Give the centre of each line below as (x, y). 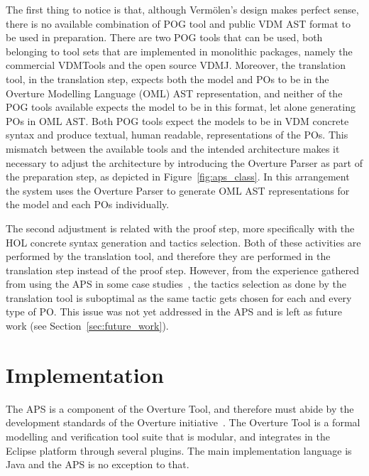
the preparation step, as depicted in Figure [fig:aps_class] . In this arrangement (178, 177)
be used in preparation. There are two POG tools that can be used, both (164, 37)
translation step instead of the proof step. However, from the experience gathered (182, 270)
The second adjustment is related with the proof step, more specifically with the (180, 228)
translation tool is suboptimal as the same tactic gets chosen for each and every (179, 297)
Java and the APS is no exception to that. (98, 464)
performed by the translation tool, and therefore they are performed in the (168, 256)
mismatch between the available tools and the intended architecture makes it (173, 148)
